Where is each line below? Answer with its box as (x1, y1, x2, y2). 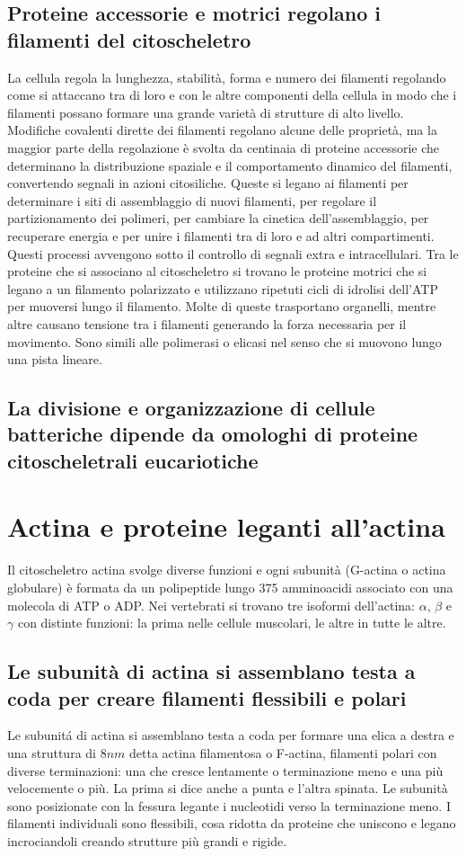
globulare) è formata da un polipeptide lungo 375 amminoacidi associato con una (7, 577, 453, 596)
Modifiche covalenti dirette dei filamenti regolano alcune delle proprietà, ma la (7, 120, 437, 139)
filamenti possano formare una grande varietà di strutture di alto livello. (7, 103, 404, 121)
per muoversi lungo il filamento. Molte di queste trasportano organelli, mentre (7, 297, 436, 316)
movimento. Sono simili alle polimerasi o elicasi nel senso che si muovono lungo (7, 332, 442, 351)
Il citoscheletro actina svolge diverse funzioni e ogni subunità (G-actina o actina (7, 560, 446, 579)
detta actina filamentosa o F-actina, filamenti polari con (129, 743, 437, 762)
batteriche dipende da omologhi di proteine (7, 420, 418, 448)
